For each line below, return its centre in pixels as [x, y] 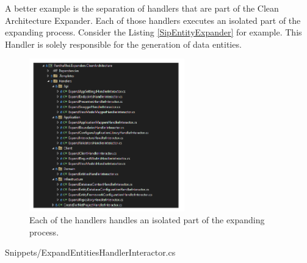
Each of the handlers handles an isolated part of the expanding [147, 220]
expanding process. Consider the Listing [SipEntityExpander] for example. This [153, 32]
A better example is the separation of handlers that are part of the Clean [142, 8]
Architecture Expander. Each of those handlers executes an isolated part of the [153, 20]
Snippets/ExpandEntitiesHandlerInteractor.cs [90, 252]
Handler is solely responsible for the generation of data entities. [123, 44]
